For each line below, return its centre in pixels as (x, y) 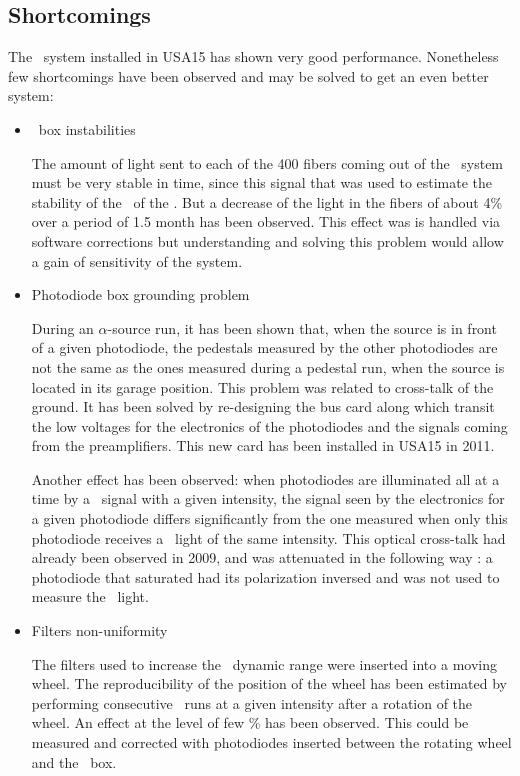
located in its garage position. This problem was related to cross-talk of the (262, 386)
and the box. (74, 761)
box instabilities (87, 128)
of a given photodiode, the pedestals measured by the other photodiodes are (264, 347)
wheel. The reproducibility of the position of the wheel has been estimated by (269, 683)
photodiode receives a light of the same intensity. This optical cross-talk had (268, 537)
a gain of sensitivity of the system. (137, 260)
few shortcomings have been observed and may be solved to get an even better (248, 75)
